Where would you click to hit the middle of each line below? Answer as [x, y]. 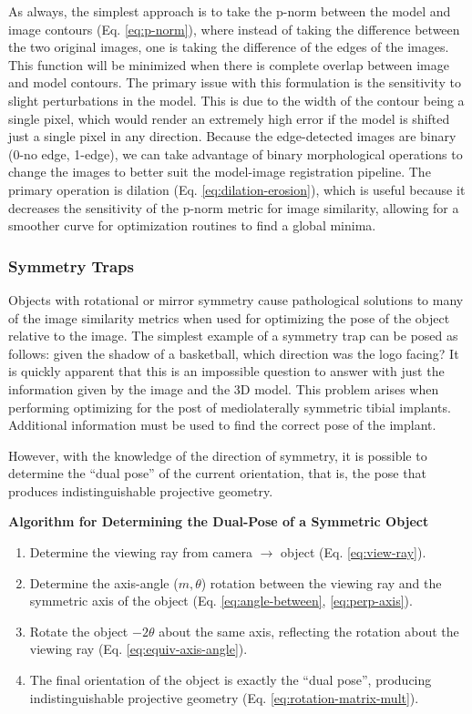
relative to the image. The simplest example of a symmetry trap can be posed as [233, 336]
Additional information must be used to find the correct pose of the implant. [222, 425]
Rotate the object [79, 631]
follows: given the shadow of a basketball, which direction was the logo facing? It [234, 353]
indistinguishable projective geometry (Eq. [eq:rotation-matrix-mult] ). [224, 697]
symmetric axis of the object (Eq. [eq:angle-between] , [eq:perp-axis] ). [221, 601]
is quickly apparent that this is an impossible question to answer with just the [226, 371]
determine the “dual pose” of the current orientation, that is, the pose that [217, 473]
